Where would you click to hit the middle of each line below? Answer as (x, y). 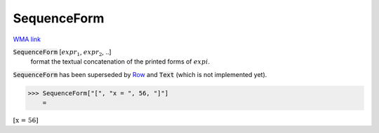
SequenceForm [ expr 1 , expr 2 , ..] (62, 52)
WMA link (27, 39)
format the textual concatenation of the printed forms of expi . (120, 62)
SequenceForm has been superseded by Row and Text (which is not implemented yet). (140, 74)
